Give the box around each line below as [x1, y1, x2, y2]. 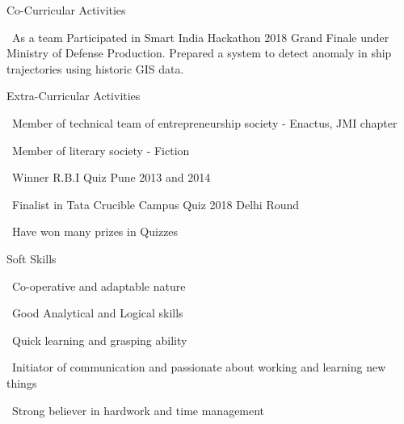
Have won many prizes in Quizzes [11, 223, 179, 240]
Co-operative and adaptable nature [11, 277, 186, 294]
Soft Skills [6, 250, 57, 267]
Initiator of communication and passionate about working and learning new [11, 359, 386, 376]
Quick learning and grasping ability [11, 331, 187, 348]
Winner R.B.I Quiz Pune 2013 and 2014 [11, 169, 211, 186]
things [6, 374, 37, 391]
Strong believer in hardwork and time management [11, 401, 265, 418]
